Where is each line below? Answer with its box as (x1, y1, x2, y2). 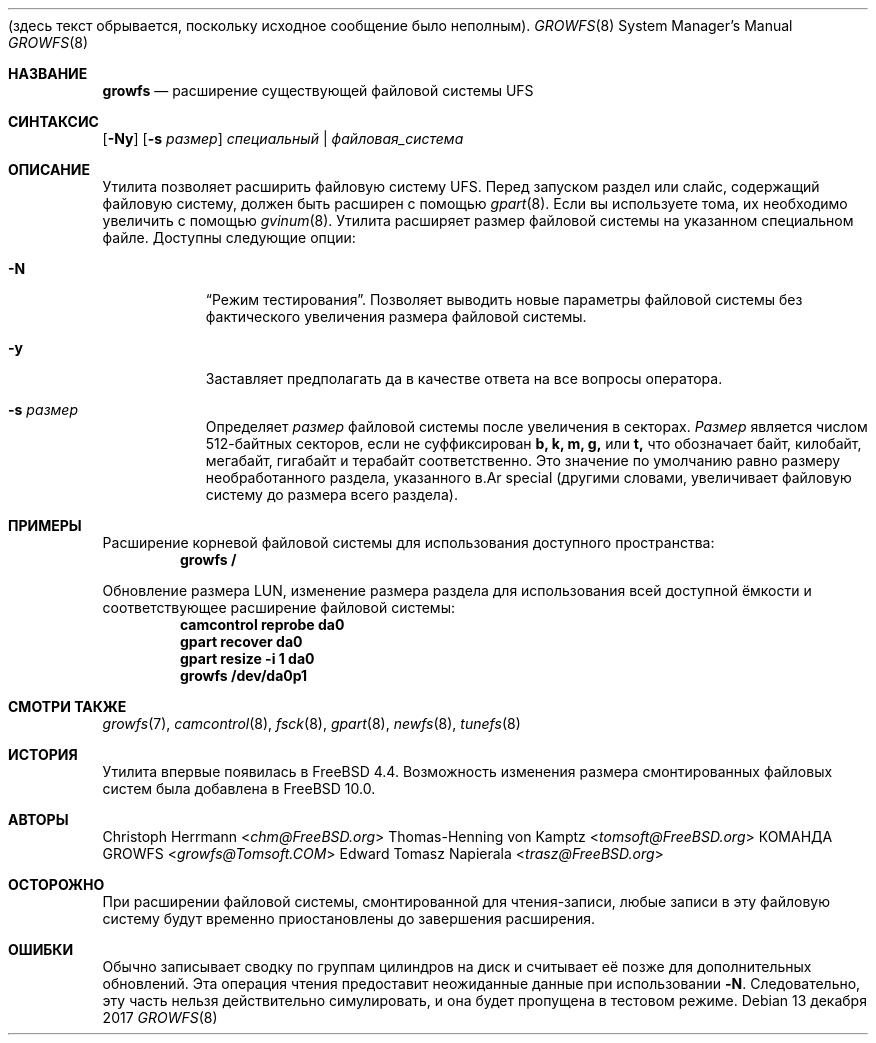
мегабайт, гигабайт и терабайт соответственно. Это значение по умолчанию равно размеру (205, 452, 841, 469)
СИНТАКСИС (8, 113, 99, 130)
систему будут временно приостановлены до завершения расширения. (102, 910, 595, 927)
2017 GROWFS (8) (102, 1009, 218, 1026)
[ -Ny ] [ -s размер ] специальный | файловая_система (102, 130, 464, 147)
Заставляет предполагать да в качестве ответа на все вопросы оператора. (205, 370, 723, 387)
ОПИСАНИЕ (8, 161, 90, 178)
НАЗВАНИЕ (8, 65, 88, 82)
